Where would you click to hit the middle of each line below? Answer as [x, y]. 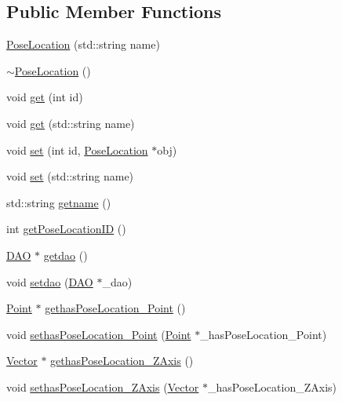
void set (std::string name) [70, 176]
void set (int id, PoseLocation [77, 149]
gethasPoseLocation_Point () [115, 308]
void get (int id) [45, 97]
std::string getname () [59, 202]
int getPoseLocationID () [66, 229]
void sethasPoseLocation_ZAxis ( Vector [103, 386]
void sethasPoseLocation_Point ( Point [99, 334]
